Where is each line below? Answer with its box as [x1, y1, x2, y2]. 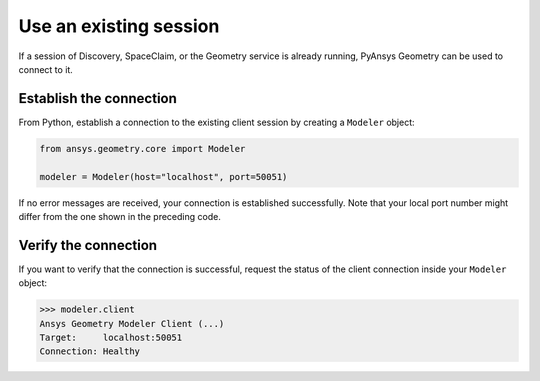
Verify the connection [18, 236, 158, 254]
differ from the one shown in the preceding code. [18, 210, 222, 222]
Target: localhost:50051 [39, 332, 183, 344]
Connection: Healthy [39, 346, 140, 357]
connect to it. [18, 63, 74, 75]
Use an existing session [18, 15, 220, 37]
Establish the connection [18, 90, 177, 107]
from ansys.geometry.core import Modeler [39, 143, 246, 154]
